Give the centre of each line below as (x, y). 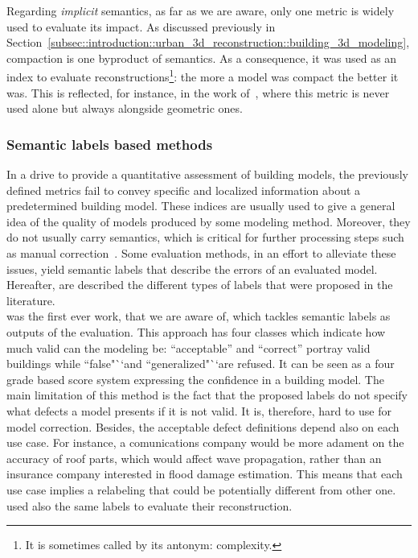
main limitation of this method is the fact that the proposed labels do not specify (207, 395)
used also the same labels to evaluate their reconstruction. (150, 505)
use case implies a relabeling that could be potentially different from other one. (201, 489)
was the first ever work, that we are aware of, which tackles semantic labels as (199, 316)
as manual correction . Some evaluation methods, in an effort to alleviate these (201, 253)
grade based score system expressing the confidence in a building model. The (195, 379)
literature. (31, 300)
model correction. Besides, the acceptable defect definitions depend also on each (203, 426)
